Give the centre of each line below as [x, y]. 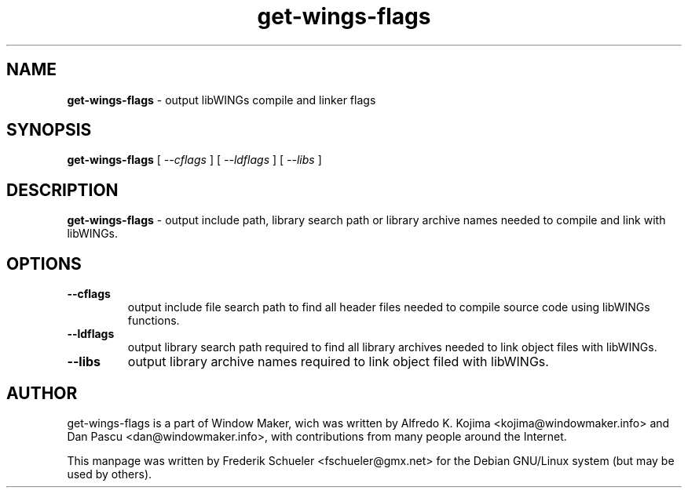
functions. [154, 321]
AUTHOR [42, 393]
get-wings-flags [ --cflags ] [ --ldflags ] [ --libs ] [194, 160]
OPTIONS [44, 263]
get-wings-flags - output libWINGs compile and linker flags [221, 100]
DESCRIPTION [62, 190]
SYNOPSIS [49, 130]
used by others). [110, 474]
